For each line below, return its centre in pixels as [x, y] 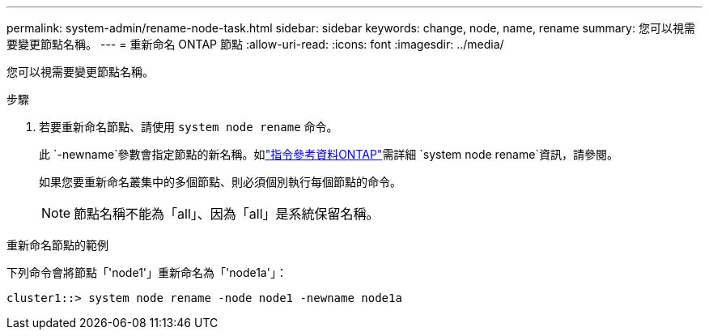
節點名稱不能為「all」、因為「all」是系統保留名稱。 [227, 214]
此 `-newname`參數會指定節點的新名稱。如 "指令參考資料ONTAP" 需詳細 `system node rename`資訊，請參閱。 [329, 154]
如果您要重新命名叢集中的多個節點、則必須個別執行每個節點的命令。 [220, 182]
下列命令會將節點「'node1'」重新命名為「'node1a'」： [147, 272]
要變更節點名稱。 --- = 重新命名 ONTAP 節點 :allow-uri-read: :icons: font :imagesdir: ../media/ [255, 44]
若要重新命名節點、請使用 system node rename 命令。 [189, 127]
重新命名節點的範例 [57, 245]
